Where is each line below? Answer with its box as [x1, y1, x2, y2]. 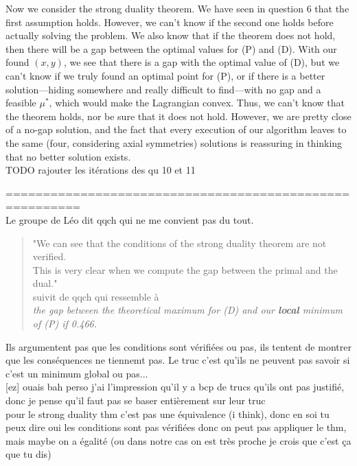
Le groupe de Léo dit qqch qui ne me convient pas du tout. [5, 212, 254, 226]
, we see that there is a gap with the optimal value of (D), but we [63, 55, 340, 69]
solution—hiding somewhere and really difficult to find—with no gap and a [5, 82, 321, 96]
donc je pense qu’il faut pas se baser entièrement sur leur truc [5, 393, 266, 408]
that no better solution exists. [5, 149, 131, 163]
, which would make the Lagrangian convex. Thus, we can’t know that [49, 95, 345, 110]
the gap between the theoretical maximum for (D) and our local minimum [32, 303, 343, 317]
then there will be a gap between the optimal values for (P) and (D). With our [5, 41, 337, 56]
